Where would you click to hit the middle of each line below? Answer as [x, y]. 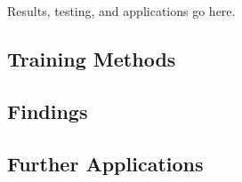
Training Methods [92, 58]
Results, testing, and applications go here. [121, 11]
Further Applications [105, 163]
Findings [48, 111]
